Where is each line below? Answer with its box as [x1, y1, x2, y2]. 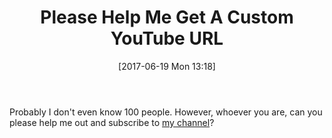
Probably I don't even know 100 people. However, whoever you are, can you [9, 106, 323, 118]
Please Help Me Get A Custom [40, 6, 294, 29]
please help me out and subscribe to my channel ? [9, 116, 215, 128]
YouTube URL [110, 27, 224, 50]
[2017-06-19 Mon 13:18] [118, 60, 216, 72]
